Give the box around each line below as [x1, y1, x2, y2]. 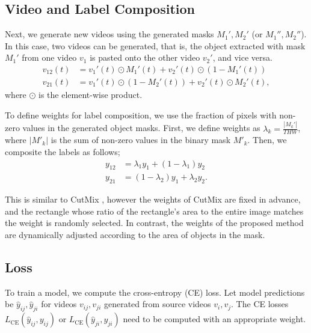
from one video [22, 51, 77, 64]
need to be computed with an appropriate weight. [123, 313, 306, 325]
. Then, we [247, 133, 287, 146]
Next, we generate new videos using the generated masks [5, 28, 214, 40]
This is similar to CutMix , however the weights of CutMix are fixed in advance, [5, 193, 301, 206]
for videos [41, 298, 77, 310]
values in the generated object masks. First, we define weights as [22, 121, 260, 134]
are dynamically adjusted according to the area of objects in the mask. [5, 228, 265, 240]
